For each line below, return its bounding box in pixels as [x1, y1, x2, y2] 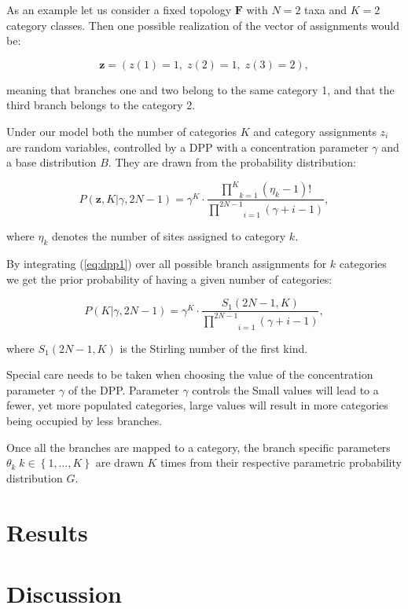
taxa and [304, 2, 347, 17]
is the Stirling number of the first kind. [119, 339, 308, 356]
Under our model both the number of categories [6, 123, 237, 139]
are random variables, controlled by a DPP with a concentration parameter [6, 138, 369, 155]
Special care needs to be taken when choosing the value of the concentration [6, 366, 373, 383]
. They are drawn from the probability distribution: [108, 154, 356, 171]
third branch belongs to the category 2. [6, 97, 196, 113]
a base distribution [6, 154, 97, 171]
